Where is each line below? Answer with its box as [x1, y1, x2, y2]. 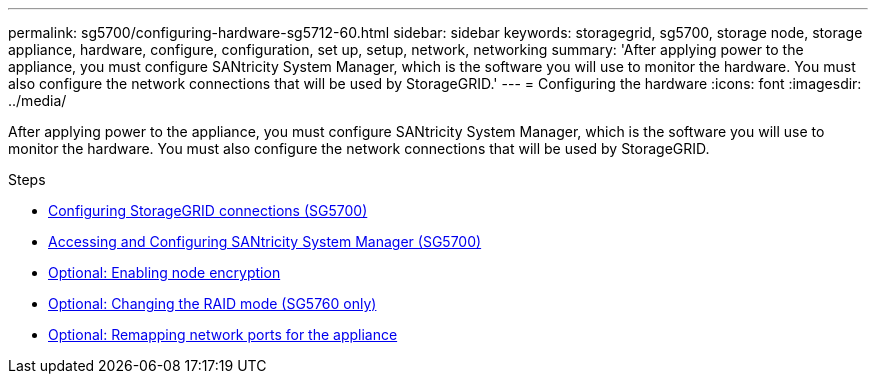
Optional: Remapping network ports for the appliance [48, 326, 398, 343]
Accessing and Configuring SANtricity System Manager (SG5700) [48, 233, 482, 250]
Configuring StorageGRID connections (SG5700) [48, 202, 368, 219]
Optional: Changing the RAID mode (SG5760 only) [48, 295, 377, 312]
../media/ [8, 92, 67, 109]
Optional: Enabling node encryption [48, 264, 281, 281]
